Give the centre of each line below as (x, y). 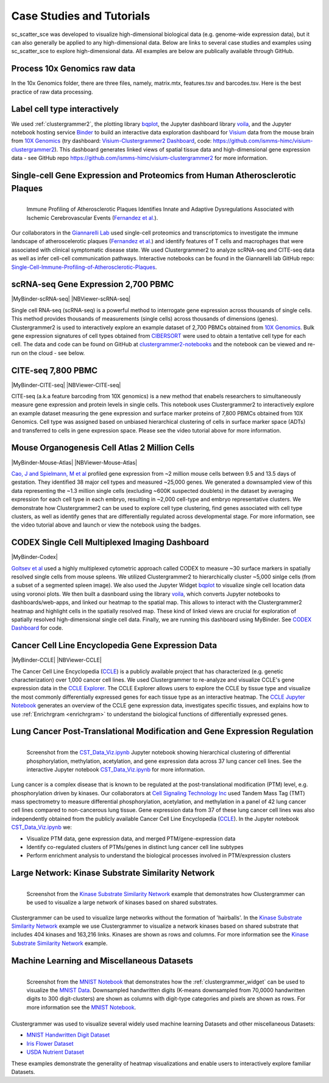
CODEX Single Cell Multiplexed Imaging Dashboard (110, 543)
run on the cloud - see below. (48, 353)
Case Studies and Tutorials (81, 16)
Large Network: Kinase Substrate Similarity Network (113, 873)
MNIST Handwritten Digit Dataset (68, 1035)
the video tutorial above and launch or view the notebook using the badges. (106, 525)
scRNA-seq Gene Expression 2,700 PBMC (93, 284)
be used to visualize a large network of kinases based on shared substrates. (122, 902)
